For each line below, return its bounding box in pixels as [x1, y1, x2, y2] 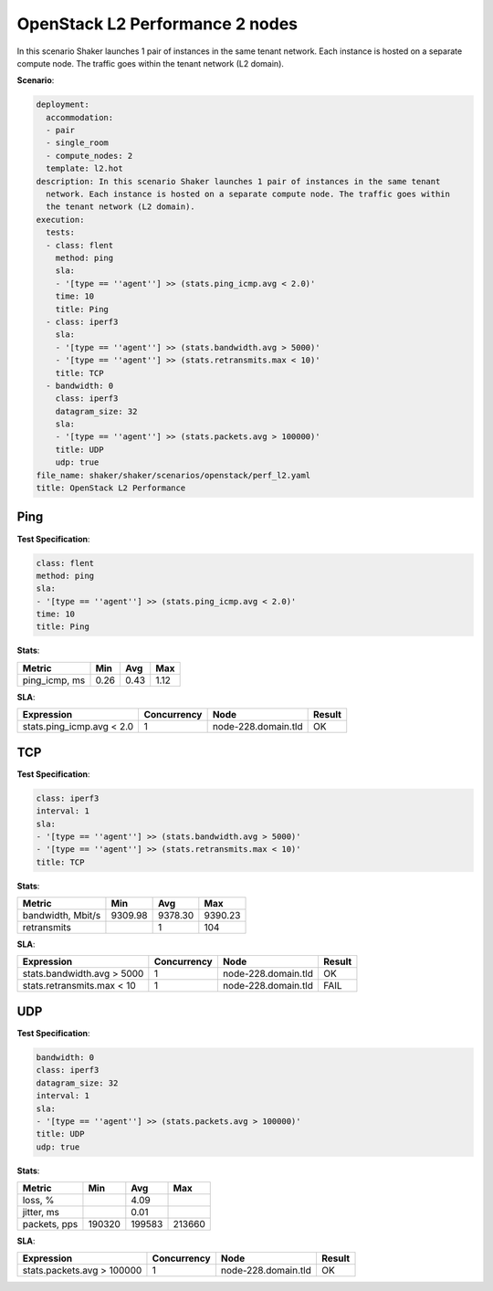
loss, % [22, 1194, 55, 1207]
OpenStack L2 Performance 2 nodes [16, 14, 299, 34]
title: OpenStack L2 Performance [36, 483, 186, 493]
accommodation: [46, 112, 114, 122]
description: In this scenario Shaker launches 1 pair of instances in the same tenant [36, 176, 441, 186]
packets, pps [22, 1218, 79, 1231]
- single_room [46, 138, 110, 148]
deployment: [36, 100, 90, 110]
